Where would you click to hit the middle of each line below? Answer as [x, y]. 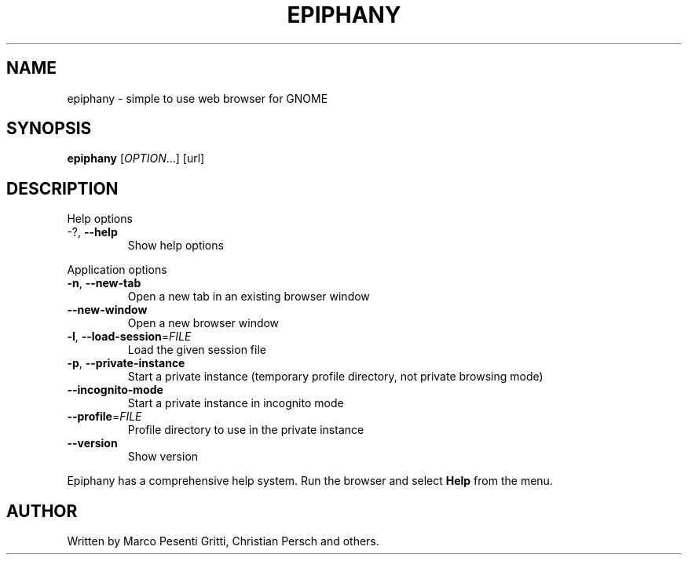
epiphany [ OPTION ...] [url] [136, 158]
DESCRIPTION [62, 188]
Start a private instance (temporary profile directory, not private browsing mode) [335, 377]
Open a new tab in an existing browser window [249, 297]
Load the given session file [197, 350]
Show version [163, 457]
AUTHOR [42, 511]
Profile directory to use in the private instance [246, 430]
